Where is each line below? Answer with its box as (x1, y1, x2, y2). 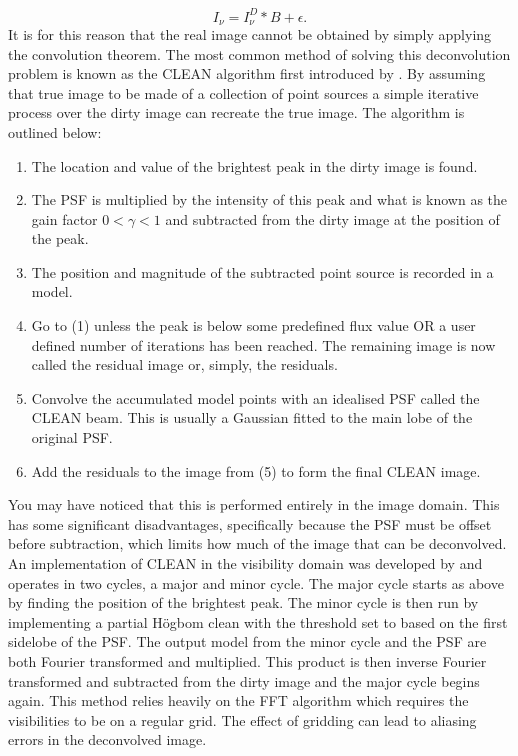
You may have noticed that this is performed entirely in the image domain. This (8, 494, 500, 515)
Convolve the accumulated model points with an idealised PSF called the (31, 387, 480, 408)
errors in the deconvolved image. (8, 729, 207, 750)
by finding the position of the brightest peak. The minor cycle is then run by (8, 592, 479, 613)
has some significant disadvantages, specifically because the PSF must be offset (8, 513, 492, 534)
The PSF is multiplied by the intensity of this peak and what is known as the (31, 189, 508, 210)
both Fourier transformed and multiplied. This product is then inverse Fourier (8, 650, 487, 671)
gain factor (31, 208, 98, 229)
